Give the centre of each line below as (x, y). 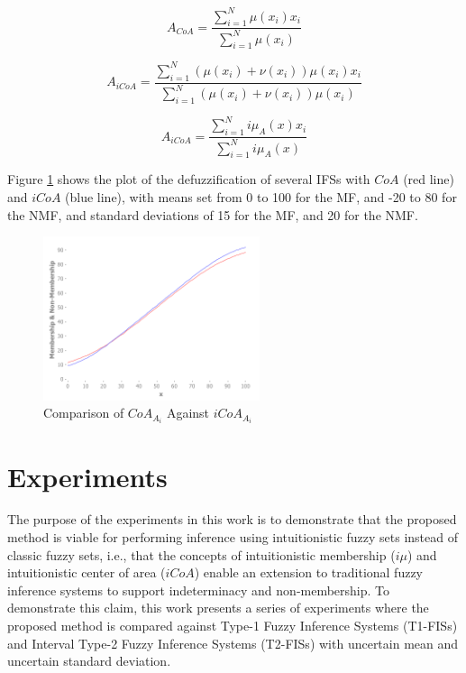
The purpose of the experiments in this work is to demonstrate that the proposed (232, 519)
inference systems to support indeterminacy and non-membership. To (199, 590)
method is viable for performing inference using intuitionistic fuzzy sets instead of (233, 537)
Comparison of (84, 413)
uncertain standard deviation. (89, 661)
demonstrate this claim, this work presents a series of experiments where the (218, 608)
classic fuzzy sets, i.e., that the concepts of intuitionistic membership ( (201, 554)
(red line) (429, 179)
